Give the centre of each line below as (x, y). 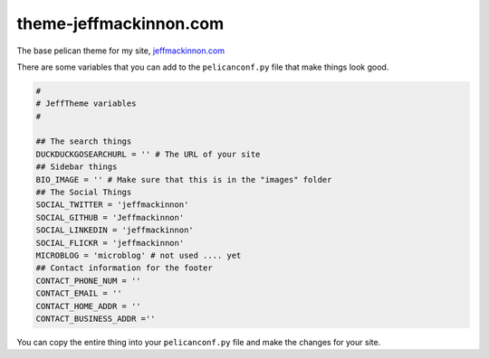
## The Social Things (84, 193)
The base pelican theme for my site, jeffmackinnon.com (121, 51)
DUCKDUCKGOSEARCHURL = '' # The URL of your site (148, 154)
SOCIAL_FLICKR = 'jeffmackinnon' (110, 243)
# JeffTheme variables (86, 104)
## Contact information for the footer (124, 268)
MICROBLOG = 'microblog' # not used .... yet (139, 255)
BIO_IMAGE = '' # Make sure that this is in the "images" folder (184, 179)
